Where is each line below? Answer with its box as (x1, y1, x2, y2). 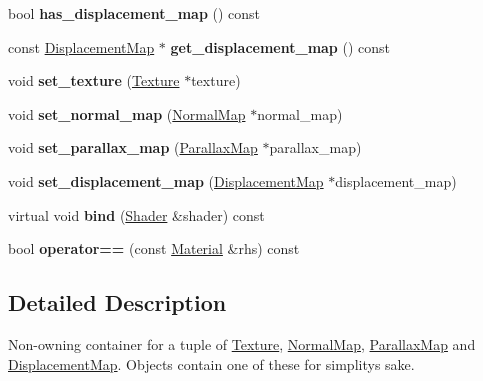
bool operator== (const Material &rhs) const (8, 238, 300, 259)
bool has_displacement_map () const (8, 3, 261, 23)
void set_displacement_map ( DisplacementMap (8, 170, 324, 191)
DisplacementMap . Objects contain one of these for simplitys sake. (8, 353, 415, 374)
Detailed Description (8, 287, 227, 318)
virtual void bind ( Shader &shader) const (8, 204, 265, 225)
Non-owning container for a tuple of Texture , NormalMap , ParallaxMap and (8, 333, 476, 354)
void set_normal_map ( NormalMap (8, 103, 246, 124)
